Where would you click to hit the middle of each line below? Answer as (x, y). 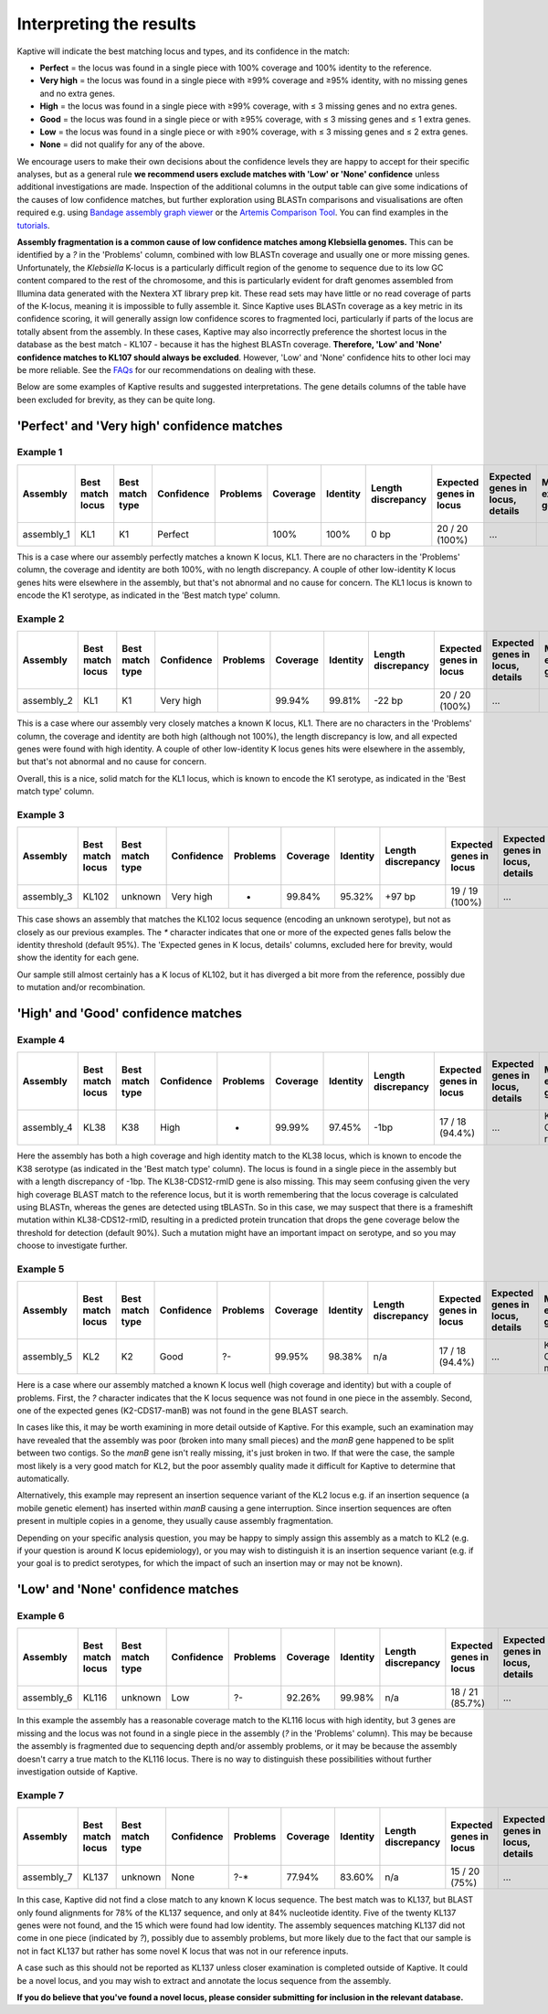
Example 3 (41, 815)
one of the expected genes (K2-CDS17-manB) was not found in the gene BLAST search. (183, 1411)
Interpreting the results (106, 24)
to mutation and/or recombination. (81, 987)
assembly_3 (47, 897)
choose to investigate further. (72, 1246)
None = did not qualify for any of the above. (122, 144)
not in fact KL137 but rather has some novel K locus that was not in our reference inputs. (183, 1951)
